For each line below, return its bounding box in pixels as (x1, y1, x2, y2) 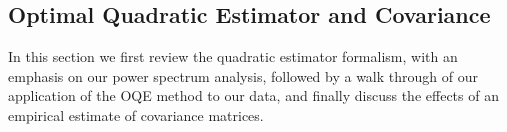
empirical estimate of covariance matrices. (8, 104, 264, 125)
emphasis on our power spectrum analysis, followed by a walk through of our (8, 65, 478, 86)
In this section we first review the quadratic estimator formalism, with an (8, 46, 458, 67)
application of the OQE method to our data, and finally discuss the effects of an (8, 85, 499, 106)
